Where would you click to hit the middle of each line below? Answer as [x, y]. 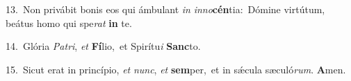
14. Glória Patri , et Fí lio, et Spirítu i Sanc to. [103, 46]
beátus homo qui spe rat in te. [69, 22]
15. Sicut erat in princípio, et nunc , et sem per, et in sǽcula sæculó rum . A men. [176, 69]
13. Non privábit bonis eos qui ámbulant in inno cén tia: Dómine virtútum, [165, 9]
